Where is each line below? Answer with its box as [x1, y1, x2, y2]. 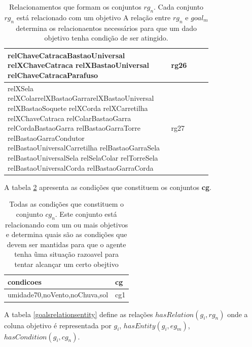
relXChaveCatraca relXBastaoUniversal [8, 60, 150, 70]
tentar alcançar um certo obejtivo [14, 259, 119, 269]
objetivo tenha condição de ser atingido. [44, 32, 168, 43]
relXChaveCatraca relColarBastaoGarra [8, 112, 131, 123]
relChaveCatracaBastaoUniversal [8, 50, 125, 60]
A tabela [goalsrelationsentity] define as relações [4, 309, 153, 319]
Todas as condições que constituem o [9, 199, 124, 209]
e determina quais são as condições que [6, 229, 127, 240]
